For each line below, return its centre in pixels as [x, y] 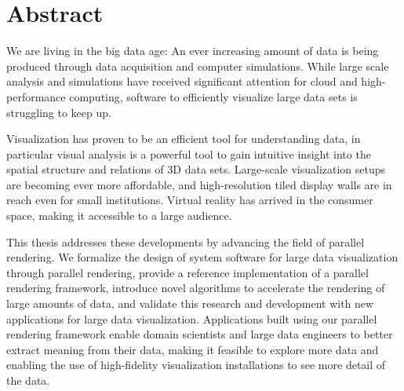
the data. [28, 380]
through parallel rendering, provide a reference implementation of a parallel [187, 272]
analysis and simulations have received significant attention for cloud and [182, 81]
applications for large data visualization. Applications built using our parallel [192, 318]
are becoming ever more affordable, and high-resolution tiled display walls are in [199, 184]
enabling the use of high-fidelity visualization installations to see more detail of [196, 365]
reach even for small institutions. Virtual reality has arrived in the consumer [190, 200]
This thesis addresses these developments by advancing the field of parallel [186, 241]
